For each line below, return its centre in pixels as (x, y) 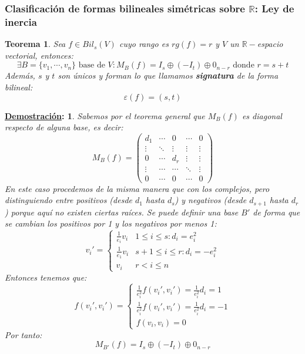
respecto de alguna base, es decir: (64, 127)
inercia (21, 21)
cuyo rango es (144, 44)
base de (92, 65)
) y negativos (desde (211, 200)
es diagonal (262, 115)
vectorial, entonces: (39, 55)
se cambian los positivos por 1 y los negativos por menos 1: (111, 223)
